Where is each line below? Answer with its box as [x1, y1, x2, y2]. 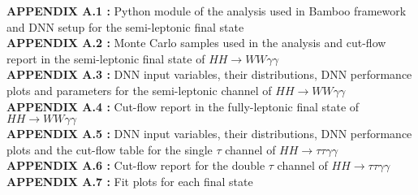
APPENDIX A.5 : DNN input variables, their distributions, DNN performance [6, 125, 412, 142]
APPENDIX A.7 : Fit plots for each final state [6, 172, 253, 189]
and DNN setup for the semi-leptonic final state [6, 18, 244, 35]
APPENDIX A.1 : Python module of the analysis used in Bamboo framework [6, 2, 407, 19]
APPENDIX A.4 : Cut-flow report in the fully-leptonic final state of [6, 97, 360, 115]
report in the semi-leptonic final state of [6, 50, 205, 67]
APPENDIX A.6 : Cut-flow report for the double [6, 157, 265, 174]
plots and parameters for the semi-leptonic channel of [6, 81, 272, 98]
